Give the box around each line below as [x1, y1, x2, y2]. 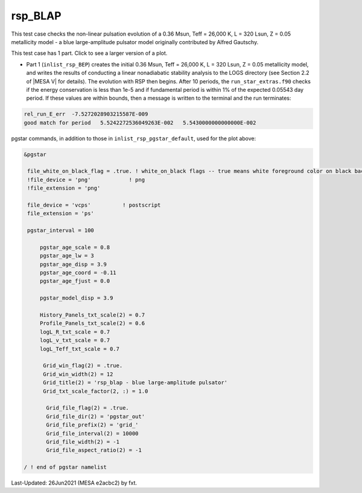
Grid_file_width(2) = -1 [46, 438, 120, 445]
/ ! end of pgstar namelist [24, 464, 107, 471]
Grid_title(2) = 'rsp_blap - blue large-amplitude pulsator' [43, 379, 228, 386]
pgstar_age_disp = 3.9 [39, 260, 107, 268]
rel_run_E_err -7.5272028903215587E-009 [24, 111, 148, 118]
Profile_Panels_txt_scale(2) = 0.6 [39, 320, 145, 327]
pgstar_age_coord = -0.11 [39, 269, 117, 276]
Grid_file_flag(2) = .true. [46, 405, 129, 411]
